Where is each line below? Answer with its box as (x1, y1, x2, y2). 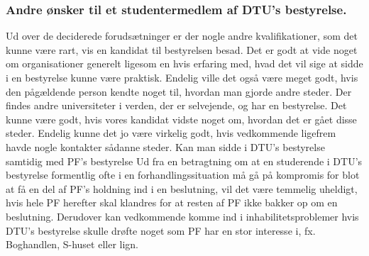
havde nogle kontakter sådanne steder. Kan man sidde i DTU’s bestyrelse (6, 139, 325, 154)
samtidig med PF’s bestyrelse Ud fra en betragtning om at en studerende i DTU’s (6, 153, 363, 168)
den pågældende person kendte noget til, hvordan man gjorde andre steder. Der (6, 84, 352, 99)
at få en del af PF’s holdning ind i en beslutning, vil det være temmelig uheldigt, (6, 181, 358, 196)
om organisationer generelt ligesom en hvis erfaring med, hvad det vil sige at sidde (6, 56, 363, 71)
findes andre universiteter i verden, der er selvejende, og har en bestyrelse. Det (6, 98, 347, 113)
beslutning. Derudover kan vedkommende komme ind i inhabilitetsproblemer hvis (6, 208, 359, 223)
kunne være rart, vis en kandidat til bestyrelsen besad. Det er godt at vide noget (6, 42, 358, 57)
